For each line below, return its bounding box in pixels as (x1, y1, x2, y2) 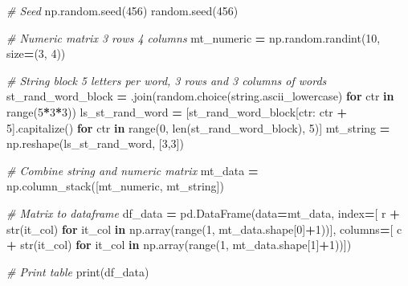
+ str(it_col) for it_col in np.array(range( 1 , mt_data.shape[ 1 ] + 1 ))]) (6, 236, 352, 253)
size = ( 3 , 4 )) (6, 45, 66, 62)
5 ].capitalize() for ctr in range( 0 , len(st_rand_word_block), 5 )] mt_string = (6, 119, 390, 136)
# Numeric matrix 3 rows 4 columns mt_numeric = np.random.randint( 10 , (6, 29, 381, 46)
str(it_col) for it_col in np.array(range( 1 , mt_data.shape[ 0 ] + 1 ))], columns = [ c (6, 220, 402, 237)
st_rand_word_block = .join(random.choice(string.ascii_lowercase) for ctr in (6, 88, 394, 104)
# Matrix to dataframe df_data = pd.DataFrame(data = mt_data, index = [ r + (6, 204, 400, 221)
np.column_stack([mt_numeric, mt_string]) (6, 178, 224, 194)
